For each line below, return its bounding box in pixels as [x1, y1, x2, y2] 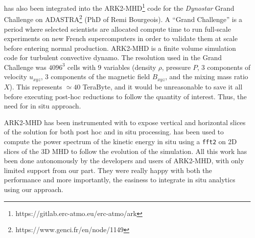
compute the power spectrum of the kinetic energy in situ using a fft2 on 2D [4, 136, 237, 146]
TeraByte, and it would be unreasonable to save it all [82, 81, 243, 91]
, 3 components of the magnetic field [41, 71, 150, 82]
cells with [67, 62, 96, 72]
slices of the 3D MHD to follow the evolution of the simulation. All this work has [4, 146, 247, 156]
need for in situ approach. [4, 101, 81, 111]
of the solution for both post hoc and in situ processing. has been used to [4, 127, 224, 137]
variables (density [103, 62, 156, 72]
